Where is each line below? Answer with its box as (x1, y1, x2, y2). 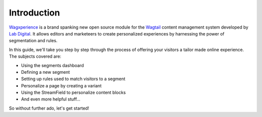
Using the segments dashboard (21, 62, 84, 68)
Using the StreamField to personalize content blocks (21, 90, 126, 96)
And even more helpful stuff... (21, 96, 81, 102)
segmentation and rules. (9, 38, 58, 44)
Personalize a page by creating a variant (21, 83, 102, 88)
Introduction (9, 7, 60, 18)
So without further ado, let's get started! (9, 105, 89, 111)
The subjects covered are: (9, 53, 62, 59)
